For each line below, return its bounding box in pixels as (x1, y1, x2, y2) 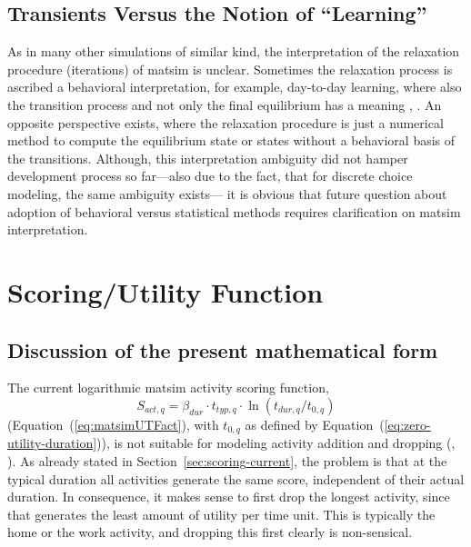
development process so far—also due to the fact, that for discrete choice (7, 166, 413, 185)
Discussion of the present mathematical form (7, 335, 438, 363)
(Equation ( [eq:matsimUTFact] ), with (7, 414, 219, 433)
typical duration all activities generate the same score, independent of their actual (7, 469, 465, 488)
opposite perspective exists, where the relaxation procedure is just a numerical (7, 113, 444, 132)
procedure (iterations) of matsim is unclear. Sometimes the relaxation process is (7, 59, 453, 78)
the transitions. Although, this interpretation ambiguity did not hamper (7, 148, 408, 167)
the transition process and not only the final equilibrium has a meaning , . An (7, 94, 442, 114)
